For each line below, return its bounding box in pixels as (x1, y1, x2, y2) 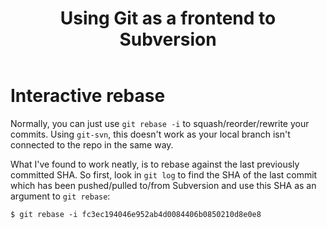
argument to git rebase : (10, 190, 111, 202)
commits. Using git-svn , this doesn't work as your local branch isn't (10, 128, 291, 140)
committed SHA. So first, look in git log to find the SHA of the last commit (10, 168, 318, 181)
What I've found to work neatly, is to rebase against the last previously (10, 158, 300, 170)
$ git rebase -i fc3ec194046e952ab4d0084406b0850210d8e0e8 (10, 209, 262, 219)
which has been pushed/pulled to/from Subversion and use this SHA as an (10, 179, 317, 191)
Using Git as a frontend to (59, 7, 277, 30)
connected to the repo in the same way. (10, 138, 174, 151)
